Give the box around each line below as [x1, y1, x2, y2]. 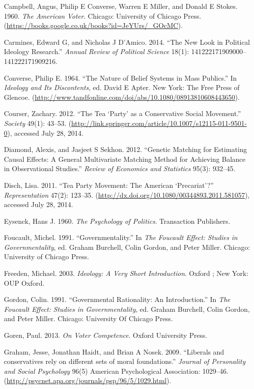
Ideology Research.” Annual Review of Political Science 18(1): [4, 46, 189, 57]
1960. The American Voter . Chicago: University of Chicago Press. [4, 10, 201, 21]
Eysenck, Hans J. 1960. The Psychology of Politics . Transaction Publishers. [4, 215, 230, 226]
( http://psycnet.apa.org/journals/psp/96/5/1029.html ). [4, 375, 171, 386]
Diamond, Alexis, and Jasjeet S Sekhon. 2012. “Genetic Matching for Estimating [4, 144, 247, 154]
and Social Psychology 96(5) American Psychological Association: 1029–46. [4, 365, 228, 376]
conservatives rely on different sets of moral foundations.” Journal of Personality [4, 356, 246, 366]
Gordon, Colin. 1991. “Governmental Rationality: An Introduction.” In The [4, 294, 230, 304]
